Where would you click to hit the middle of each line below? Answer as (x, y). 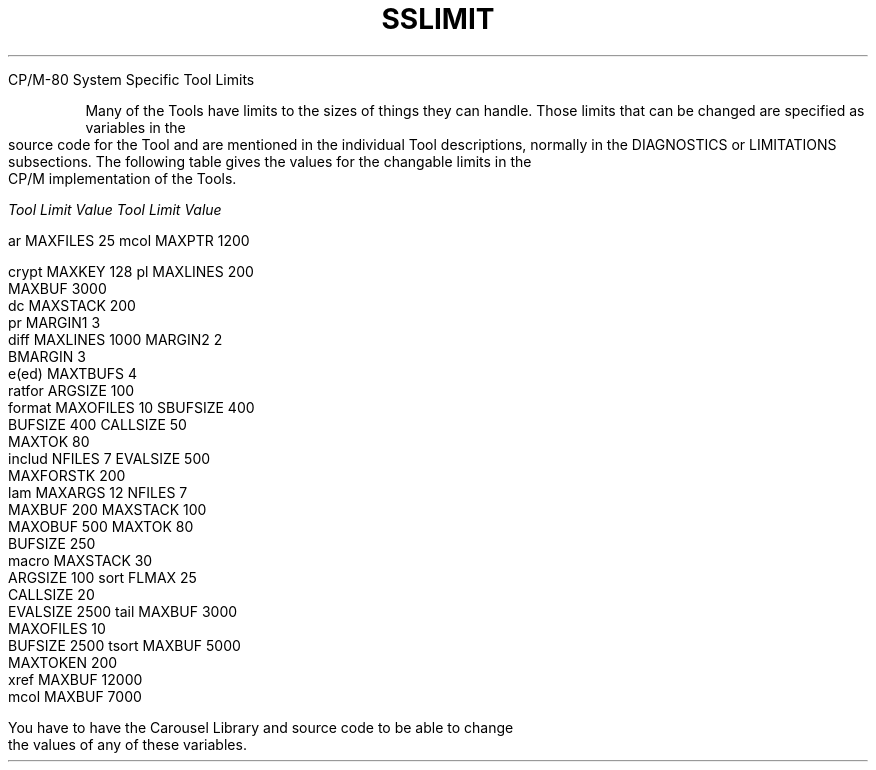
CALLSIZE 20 (51, 594)
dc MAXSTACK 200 (72, 305)
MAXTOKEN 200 (63, 662)
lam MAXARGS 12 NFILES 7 (98, 492)
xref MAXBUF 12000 (75, 679)
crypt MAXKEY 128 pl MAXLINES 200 (131, 271)
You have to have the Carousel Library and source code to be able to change (261, 727)
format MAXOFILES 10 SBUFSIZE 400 (131, 407)
